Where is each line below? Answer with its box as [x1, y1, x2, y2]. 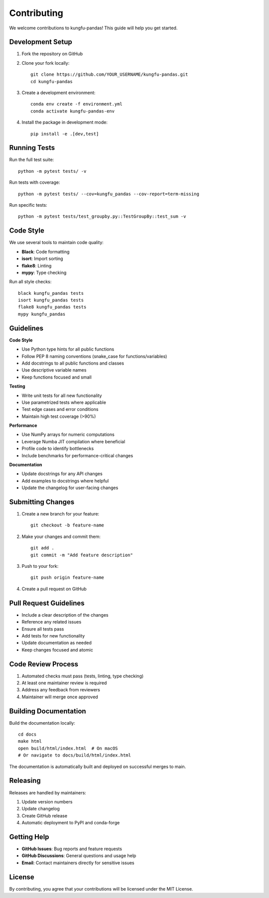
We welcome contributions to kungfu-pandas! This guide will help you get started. [9, 25, 178, 31]
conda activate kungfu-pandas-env [30, 108, 115, 114]
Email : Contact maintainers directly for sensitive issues [21, 860, 134, 866]
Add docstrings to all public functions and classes [21, 360, 125, 366]
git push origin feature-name [30, 575, 105, 580]
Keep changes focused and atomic [21, 646, 93, 652]
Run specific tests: [9, 202, 47, 208]
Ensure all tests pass [21, 626, 64, 632]
